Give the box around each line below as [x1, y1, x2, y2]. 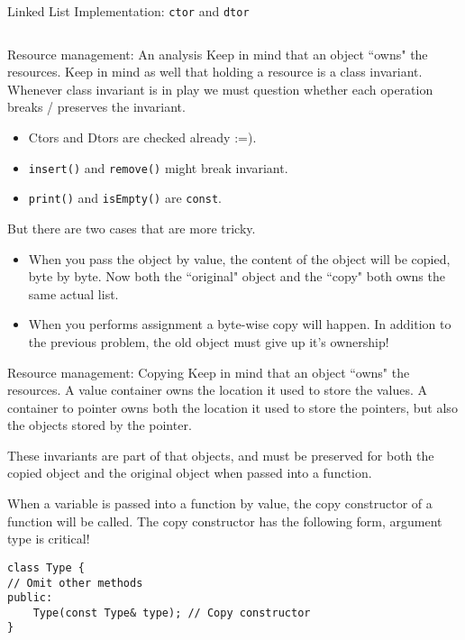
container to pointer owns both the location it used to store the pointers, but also [7, 398, 458, 416]
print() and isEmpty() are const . [28, 188, 222, 207]
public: [7, 591, 53, 605]
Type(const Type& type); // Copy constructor [32, 606, 311, 619]
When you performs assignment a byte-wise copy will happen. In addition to [28, 315, 451, 334]
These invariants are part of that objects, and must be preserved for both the [7, 445, 434, 464]
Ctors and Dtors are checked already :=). [28, 128, 257, 147]
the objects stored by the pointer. [7, 416, 192, 434]
